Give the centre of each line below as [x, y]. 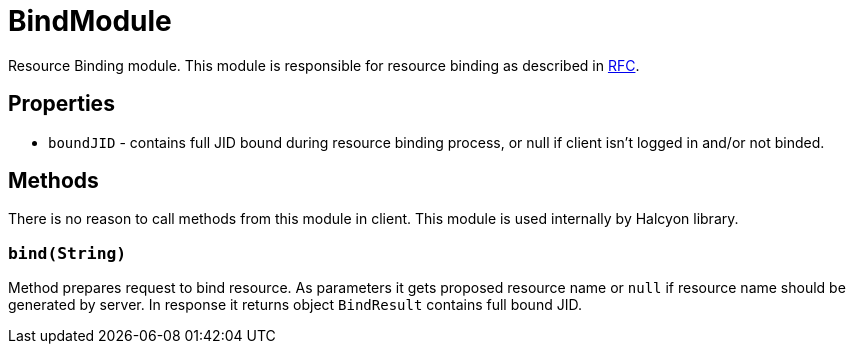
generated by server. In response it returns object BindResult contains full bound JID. [295, 305]
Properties [61, 104]
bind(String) [67, 253]
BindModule [90, 21]
